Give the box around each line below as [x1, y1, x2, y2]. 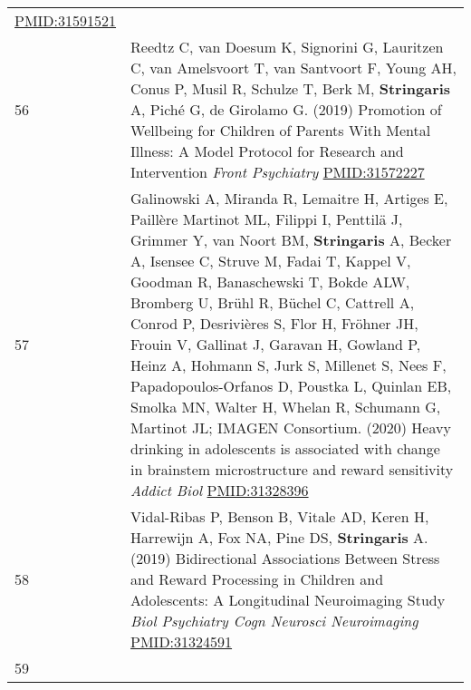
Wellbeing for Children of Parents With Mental [130, 120, 431, 141]
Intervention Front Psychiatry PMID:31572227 [130, 161, 425, 182]
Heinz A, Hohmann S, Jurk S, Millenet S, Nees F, [130, 355, 447, 375]
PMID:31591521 [14, 10, 117, 31]
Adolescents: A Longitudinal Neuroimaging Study [130, 589, 446, 610]
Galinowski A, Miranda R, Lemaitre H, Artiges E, [130, 188, 448, 209]
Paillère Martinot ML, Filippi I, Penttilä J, [130, 209, 403, 229]
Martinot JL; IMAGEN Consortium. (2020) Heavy [130, 417, 451, 438]
